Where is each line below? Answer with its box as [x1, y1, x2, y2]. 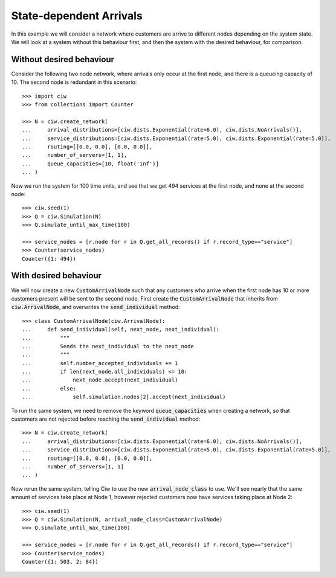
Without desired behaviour [11, 54, 115, 65]
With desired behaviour [11, 270, 102, 281]
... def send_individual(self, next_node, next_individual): [22, 326, 220, 333]
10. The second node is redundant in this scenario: [11, 78, 137, 86]
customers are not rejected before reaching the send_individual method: [11, 415, 201, 422]
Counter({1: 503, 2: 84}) [22, 558, 99, 565]
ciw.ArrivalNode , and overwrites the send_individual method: [11, 304, 181, 311]
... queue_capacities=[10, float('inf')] [22, 160, 160, 167]
